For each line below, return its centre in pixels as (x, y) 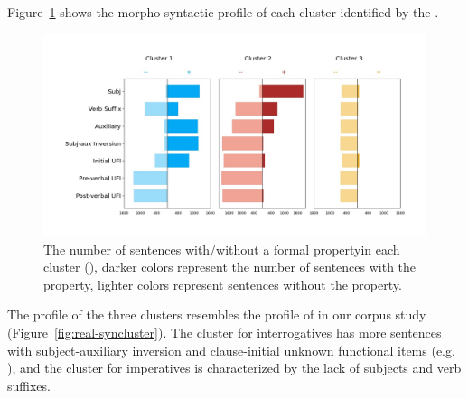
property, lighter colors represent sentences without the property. (223, 284)
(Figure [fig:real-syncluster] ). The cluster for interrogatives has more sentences (225, 332)
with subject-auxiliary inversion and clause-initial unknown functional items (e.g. (231, 350)
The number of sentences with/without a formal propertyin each (222, 249)
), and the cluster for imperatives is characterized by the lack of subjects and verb (234, 368)
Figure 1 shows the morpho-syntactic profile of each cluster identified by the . (223, 12)
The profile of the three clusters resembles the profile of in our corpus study (217, 315)
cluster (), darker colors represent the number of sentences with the (230, 267)
